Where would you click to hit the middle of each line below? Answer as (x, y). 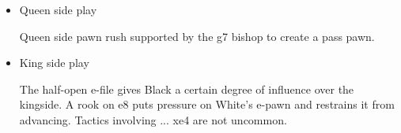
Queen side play (58, 9)
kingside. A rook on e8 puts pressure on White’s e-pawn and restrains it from (207, 104)
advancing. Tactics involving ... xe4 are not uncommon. (153, 119)
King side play (54, 63)
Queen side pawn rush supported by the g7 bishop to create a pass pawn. (197, 36)
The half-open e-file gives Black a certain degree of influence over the (187, 89)
